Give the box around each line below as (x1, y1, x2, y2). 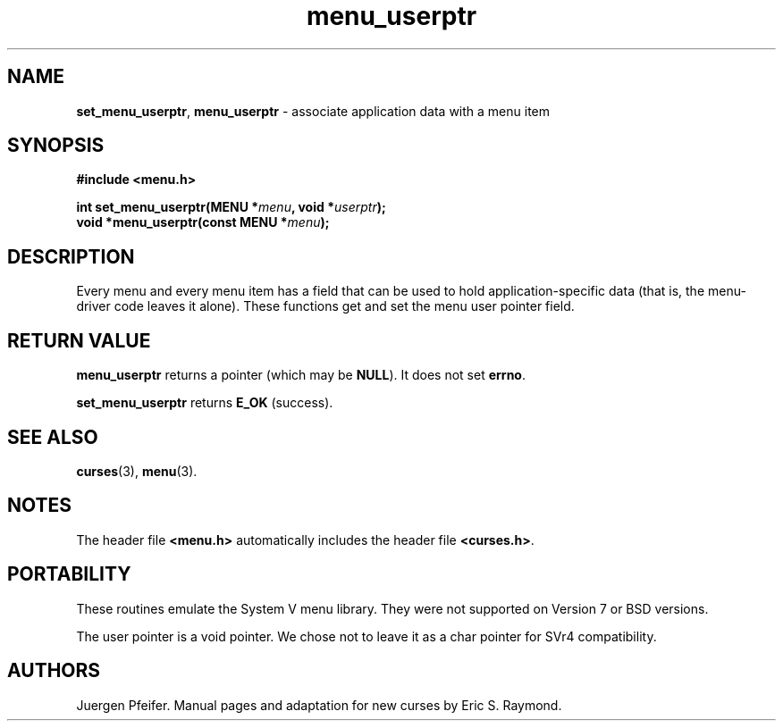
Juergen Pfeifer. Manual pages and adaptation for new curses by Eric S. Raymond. (76, 697, 562, 713)
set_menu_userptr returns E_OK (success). (76, 395, 333, 411)
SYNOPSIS (7, 134, 105, 157)
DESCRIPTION (7, 245, 135, 268)
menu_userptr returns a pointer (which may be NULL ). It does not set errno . (76, 367, 526, 383)
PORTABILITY (7, 563, 131, 586)
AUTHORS (7, 659, 101, 682)
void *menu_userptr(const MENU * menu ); (76, 214, 330, 230)
